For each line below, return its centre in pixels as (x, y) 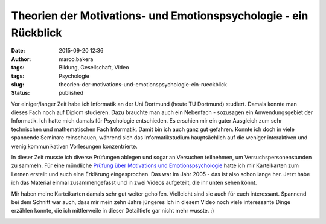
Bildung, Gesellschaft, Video (94, 68)
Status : (21, 93)
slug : (18, 84)
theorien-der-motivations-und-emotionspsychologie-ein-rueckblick (143, 84)
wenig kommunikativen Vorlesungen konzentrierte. (75, 146)
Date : (18, 51)
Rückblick (37, 33)
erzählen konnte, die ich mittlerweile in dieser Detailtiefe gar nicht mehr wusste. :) (113, 211)
